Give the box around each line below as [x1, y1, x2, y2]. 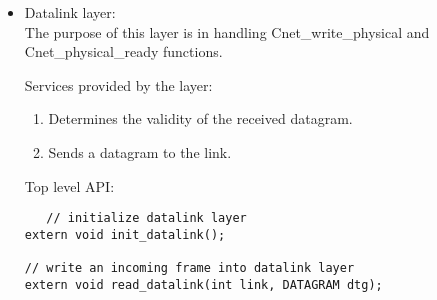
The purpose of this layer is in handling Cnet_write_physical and [24, 21, 430, 42]
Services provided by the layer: [24, 74, 213, 95]
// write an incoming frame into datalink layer [24, 261, 355, 276]
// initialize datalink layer [46, 211, 247, 226]
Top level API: [24, 175, 115, 196]
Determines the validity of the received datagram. [48, 108, 353, 129]
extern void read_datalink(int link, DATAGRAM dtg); [24, 277, 383, 292]
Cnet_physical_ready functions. [24, 41, 223, 62]
